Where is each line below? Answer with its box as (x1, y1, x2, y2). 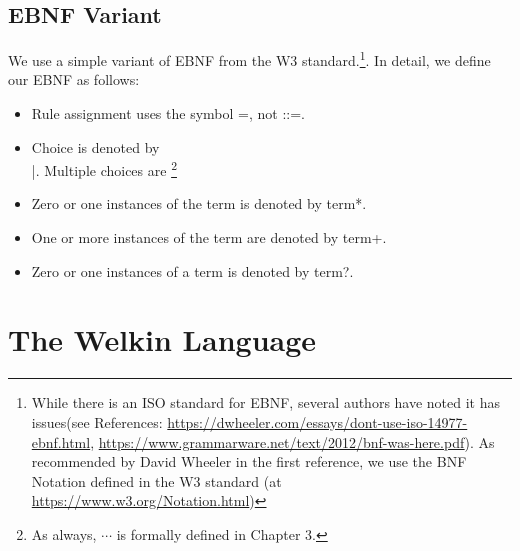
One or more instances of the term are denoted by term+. (31, 227, 387, 248)
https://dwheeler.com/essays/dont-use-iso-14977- (167, 411, 468, 432)
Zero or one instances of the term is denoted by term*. (31, 193, 367, 214)
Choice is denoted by (31, 136, 160, 157)
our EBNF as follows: (8, 69, 140, 90)
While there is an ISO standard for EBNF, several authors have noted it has (31, 392, 501, 413)
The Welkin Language (8, 319, 317, 360)
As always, (31, 523, 97, 544)
